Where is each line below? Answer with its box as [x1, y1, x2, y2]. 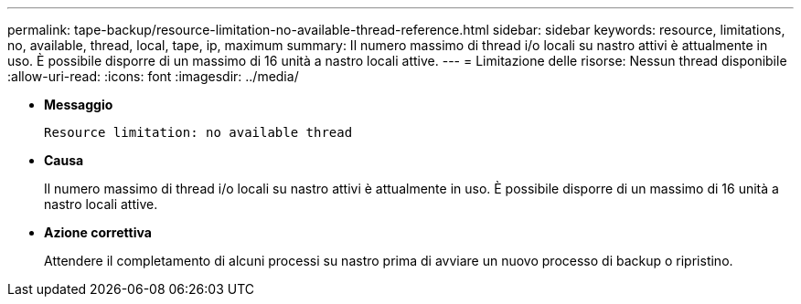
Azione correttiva [44, 225, 152, 240]
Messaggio [44, 97, 113, 112]
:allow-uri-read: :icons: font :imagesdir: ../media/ [7, 68, 299, 84]
